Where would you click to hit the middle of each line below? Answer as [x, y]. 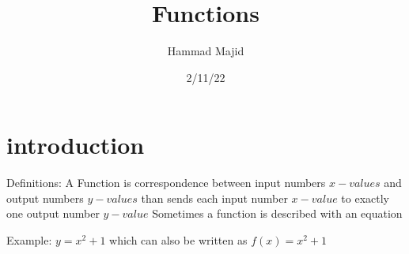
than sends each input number [214, 198]
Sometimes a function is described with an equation [277, 213]
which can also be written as [178, 240]
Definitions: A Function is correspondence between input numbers [166, 183]
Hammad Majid [206, 51]
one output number [53, 213]
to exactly [365, 198]
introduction [76, 145]
